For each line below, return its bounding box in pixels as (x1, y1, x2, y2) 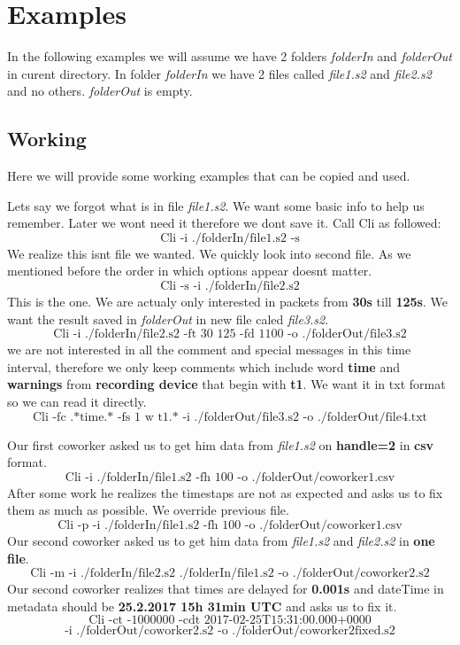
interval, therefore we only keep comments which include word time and (7, 357, 400, 376)
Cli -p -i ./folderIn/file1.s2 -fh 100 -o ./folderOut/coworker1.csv (57, 519, 402, 532)
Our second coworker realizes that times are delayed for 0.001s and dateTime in (7, 579, 444, 598)
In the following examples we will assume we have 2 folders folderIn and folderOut (7, 47, 453, 66)
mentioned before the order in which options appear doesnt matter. (7, 261, 372, 280)
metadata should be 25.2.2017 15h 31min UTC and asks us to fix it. (7, 596, 397, 615)
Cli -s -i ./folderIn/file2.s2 (160, 280, 300, 293)
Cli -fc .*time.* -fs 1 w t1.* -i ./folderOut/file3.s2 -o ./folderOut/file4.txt (32, 410, 428, 424)
